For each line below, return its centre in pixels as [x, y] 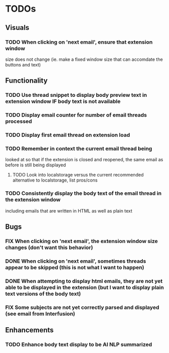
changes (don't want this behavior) [49, 248]
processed [19, 121]
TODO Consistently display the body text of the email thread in [83, 193]
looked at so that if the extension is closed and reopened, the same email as [84, 160]
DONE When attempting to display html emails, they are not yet [84, 281]
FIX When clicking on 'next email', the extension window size [81, 241]
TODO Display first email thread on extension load [68, 135]
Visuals [17, 28]
